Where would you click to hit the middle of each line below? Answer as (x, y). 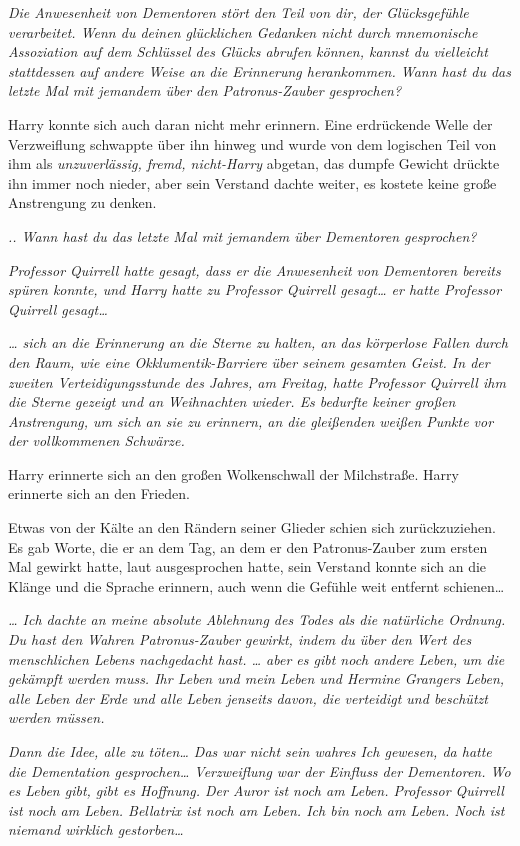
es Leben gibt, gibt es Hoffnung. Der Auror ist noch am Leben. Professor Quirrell (256, 790)
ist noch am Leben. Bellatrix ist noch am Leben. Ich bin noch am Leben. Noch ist (256, 809)
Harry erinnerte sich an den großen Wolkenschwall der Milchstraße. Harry (233, 473)
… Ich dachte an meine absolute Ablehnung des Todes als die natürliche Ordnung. (257, 619)
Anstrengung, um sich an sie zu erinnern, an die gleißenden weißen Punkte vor (251, 420)
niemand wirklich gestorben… (96, 829)
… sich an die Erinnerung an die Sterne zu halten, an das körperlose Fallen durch (258, 342)
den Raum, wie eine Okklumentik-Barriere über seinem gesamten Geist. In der (249, 361)
